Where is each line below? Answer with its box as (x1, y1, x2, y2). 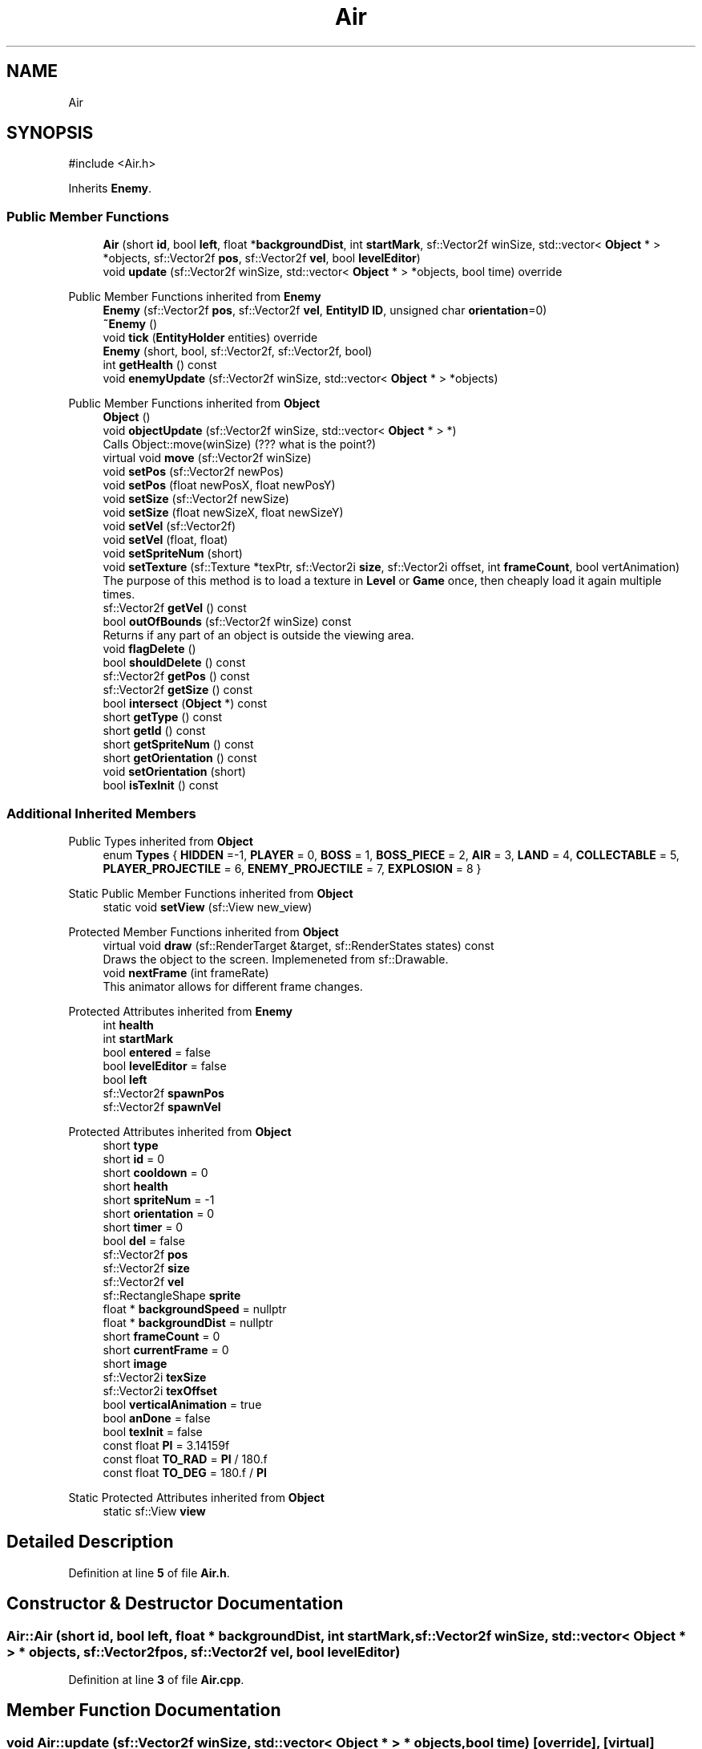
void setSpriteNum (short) (103, 546, 243, 561)
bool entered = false (103, 1045, 211, 1059)
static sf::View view (103, 1503, 206, 1518)
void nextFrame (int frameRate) (103, 965, 269, 980)
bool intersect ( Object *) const (103, 696, 267, 711)
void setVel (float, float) (103, 533, 228, 547)
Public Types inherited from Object (68, 834, 253, 848)
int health (103, 1017, 154, 1032)
